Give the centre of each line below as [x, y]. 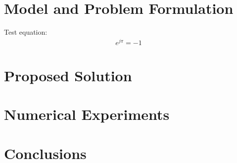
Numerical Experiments [87, 114]
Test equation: [26, 32]
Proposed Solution [68, 76]
